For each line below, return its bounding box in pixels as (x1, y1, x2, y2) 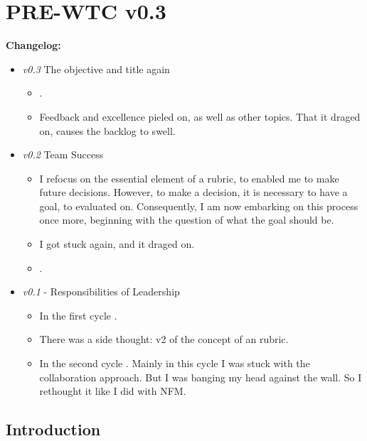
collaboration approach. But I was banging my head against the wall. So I (39, 369, 362, 384)
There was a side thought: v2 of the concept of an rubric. (39, 332, 289, 347)
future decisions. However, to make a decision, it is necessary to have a (39, 185, 348, 200)
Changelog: (6, 38, 61, 53)
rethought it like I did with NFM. (39, 383, 186, 398)
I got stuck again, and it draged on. (39, 236, 195, 251)
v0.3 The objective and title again (22, 61, 170, 76)
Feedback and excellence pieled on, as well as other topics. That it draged (39, 109, 361, 124)
